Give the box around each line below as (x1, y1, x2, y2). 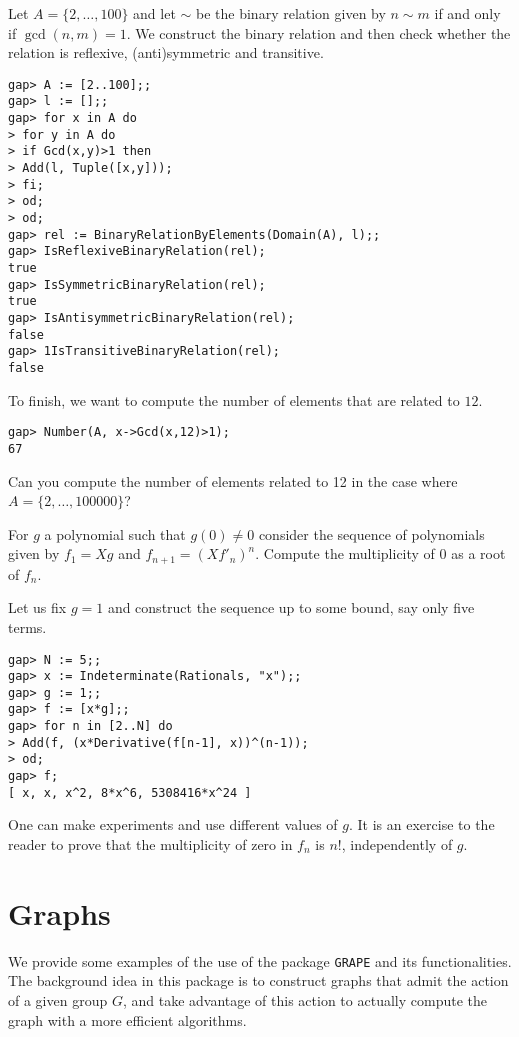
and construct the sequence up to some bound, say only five (107, 597, 475, 618)
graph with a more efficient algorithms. (8, 1009, 247, 1030)
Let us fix (8, 597, 67, 618)
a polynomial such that (44, 523, 186, 544)
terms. (8, 616, 47, 637)
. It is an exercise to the (349, 814, 495, 835)
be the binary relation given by (196, 3, 386, 23)
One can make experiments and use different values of (8, 814, 338, 835)
